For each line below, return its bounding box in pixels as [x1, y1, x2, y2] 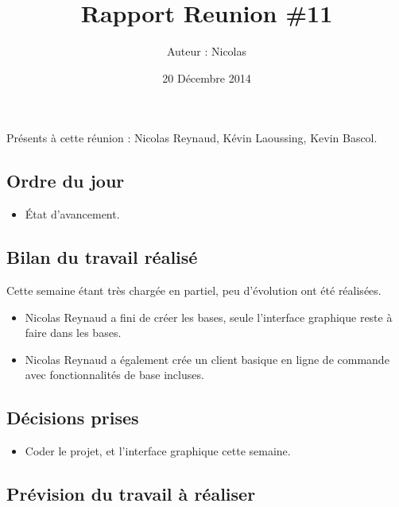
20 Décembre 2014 [162, 69, 251, 86]
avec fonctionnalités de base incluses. [25, 366, 204, 383]
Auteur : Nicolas [166, 43, 247, 60]
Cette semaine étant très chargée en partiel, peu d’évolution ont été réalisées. [6, 281, 382, 298]
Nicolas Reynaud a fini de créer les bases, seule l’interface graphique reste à [25, 308, 393, 325]
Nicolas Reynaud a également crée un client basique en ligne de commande [25, 350, 389, 367]
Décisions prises [6, 405, 139, 430]
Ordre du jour [6, 168, 125, 193]
